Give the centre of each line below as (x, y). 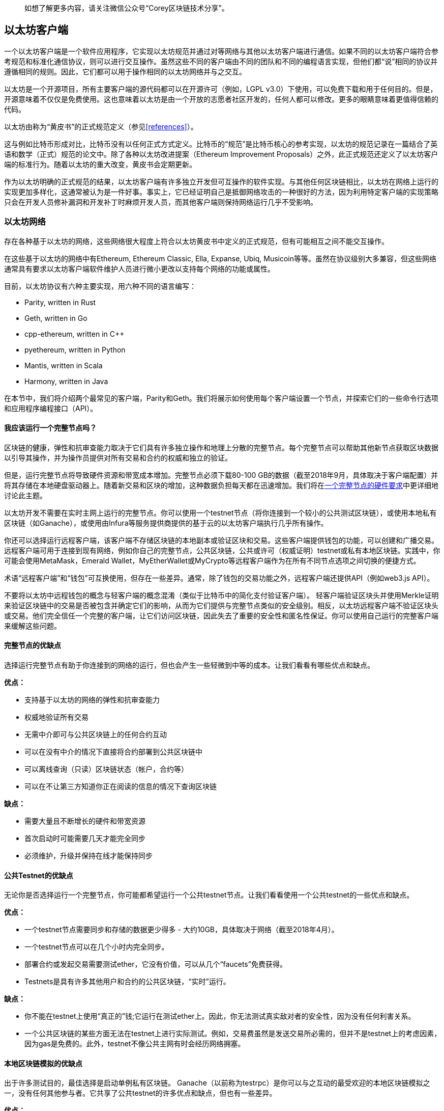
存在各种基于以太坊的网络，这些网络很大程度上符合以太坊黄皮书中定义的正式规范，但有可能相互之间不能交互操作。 (196, 241)
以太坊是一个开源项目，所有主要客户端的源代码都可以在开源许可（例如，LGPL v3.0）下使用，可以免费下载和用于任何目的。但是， (221, 89)
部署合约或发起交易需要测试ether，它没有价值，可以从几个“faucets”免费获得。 (156, 964)
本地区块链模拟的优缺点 (43, 1063)
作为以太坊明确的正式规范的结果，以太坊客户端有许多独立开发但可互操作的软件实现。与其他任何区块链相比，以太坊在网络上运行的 (221, 181)
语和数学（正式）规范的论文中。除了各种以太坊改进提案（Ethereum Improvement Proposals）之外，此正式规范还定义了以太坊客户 (221, 154)
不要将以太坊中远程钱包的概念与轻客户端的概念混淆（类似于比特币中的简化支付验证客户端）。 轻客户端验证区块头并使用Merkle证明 (221, 595)
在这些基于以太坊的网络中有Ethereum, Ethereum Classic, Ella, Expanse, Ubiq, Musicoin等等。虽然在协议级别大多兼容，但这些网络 (220, 258)
